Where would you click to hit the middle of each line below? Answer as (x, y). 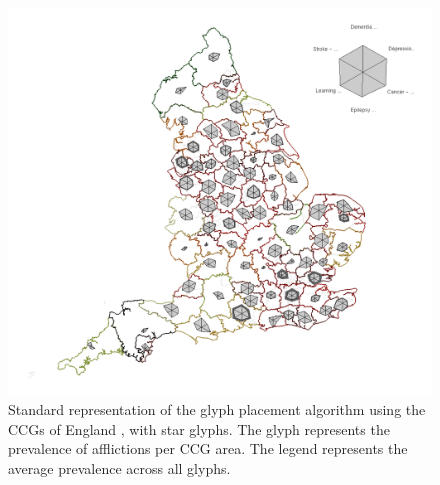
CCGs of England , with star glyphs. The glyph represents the (199, 428)
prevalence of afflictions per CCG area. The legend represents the (208, 448)
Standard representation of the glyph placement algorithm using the (217, 409)
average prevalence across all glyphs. (119, 467)
